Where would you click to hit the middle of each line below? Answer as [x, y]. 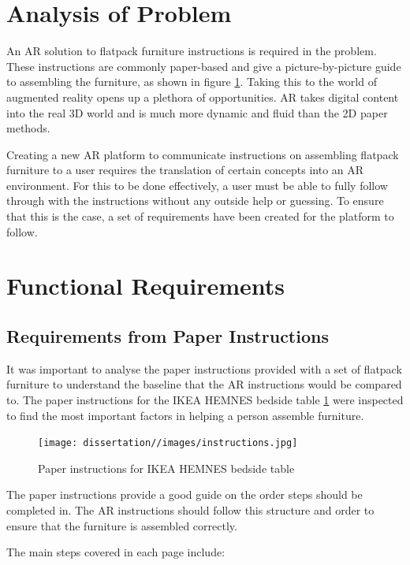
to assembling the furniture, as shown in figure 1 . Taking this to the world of [192, 82]
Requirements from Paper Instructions [168, 336]
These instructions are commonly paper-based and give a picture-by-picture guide [204, 66]
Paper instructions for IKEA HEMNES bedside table [166, 468]
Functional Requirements [145, 286]
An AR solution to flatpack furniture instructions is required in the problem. [192, 51]
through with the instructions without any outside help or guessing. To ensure [195, 201]
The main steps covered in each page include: [116, 552]
